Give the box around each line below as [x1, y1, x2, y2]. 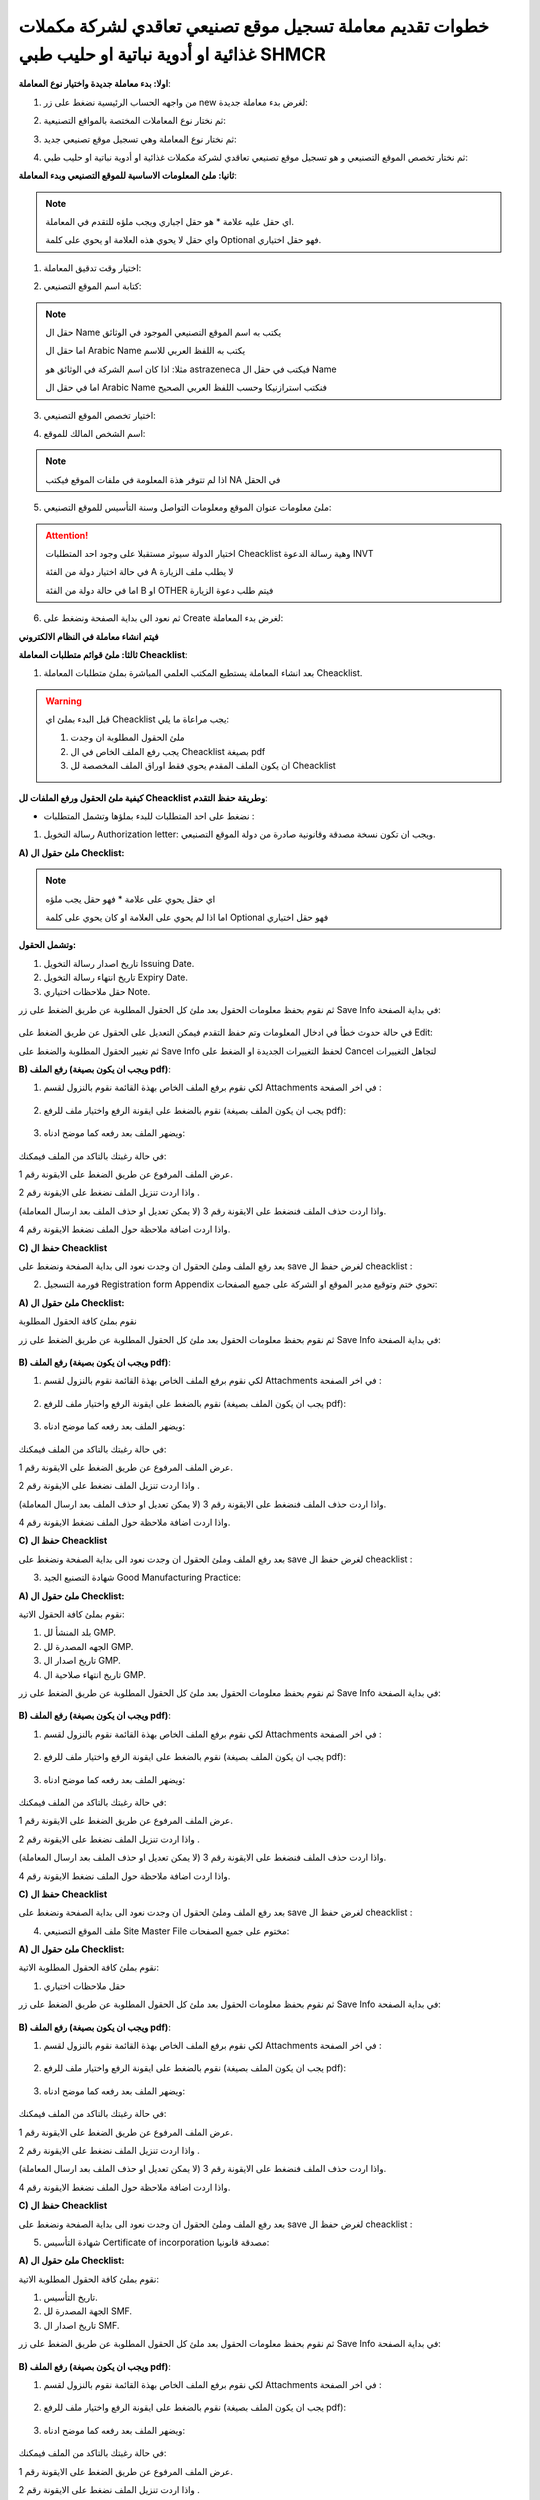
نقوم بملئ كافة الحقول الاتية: [18, 1608, 125, 1620]
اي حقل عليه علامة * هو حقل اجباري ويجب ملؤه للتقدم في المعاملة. [45, 216, 295, 228]
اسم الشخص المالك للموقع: [43, 427, 146, 439]
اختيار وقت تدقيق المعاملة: [43, 261, 142, 274]
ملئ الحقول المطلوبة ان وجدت [70, 731, 185, 744]
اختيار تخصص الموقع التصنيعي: [43, 409, 157, 421]
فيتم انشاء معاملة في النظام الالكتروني [18, 630, 159, 642]
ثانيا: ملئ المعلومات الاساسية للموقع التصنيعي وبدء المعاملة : [18, 170, 237, 182]
